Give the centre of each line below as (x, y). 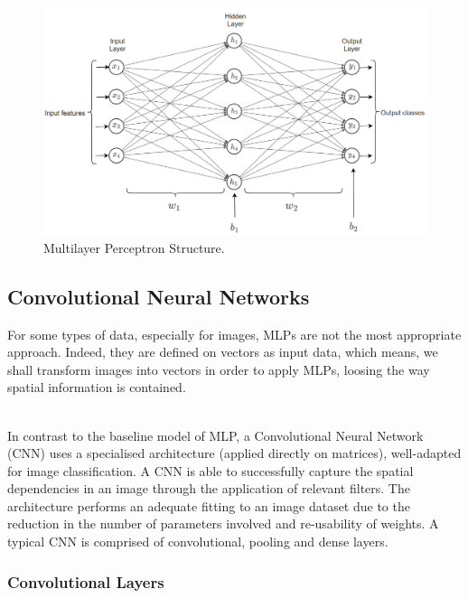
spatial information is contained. (97, 387)
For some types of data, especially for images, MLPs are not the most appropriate (234, 334)
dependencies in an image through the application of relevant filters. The (209, 488)
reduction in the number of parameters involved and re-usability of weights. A (223, 523)
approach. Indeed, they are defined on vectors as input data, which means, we (223, 352)
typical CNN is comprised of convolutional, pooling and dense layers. (198, 542)
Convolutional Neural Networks (159, 296)
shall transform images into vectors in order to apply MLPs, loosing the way (219, 369)
